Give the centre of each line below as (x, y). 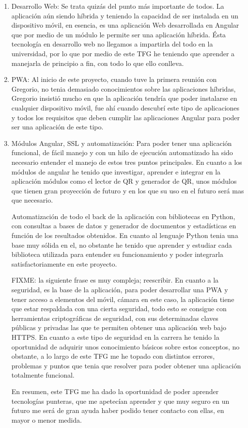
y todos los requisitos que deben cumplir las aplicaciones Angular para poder (126, 117)
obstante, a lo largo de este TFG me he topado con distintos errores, (113, 356)
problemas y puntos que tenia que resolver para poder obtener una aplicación (126, 365)
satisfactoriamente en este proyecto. (64, 263)
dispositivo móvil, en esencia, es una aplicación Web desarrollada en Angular (125, 25)
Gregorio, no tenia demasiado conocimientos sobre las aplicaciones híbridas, (124, 88)
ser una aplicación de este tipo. (57, 127)
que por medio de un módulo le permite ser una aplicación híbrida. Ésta (119, 34)
